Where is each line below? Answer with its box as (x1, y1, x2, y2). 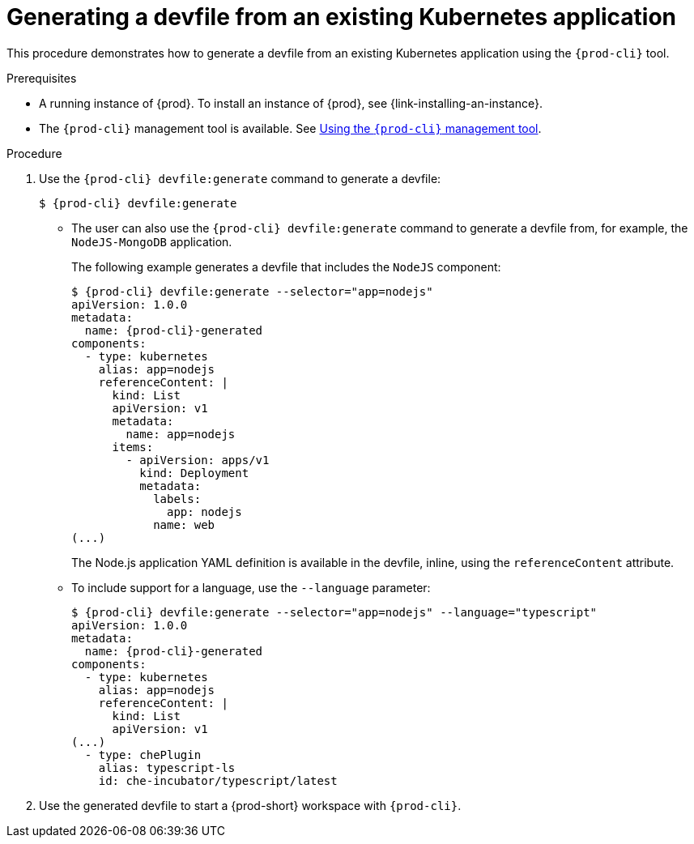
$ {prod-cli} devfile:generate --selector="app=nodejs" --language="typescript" (71, 605, 598, 619)
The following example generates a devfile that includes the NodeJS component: (71, 259, 501, 274)
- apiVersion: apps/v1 (126, 453, 270, 467)
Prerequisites (6, 70, 77, 85)
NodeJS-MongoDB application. (71, 234, 232, 249)
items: (112, 440, 154, 454)
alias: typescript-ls (98, 761, 236, 774)
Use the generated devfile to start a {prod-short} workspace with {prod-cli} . (39, 798, 462, 812)
